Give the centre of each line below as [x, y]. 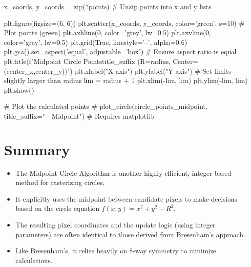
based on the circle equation [57, 208]
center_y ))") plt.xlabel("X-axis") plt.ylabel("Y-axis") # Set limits [133, 71]
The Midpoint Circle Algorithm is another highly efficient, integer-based [123, 173]
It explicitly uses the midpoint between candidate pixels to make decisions [126, 198]
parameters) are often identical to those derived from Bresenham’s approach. [130, 234]
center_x [20, 71]
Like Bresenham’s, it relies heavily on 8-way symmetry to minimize [116, 251]
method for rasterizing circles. [60, 182]
